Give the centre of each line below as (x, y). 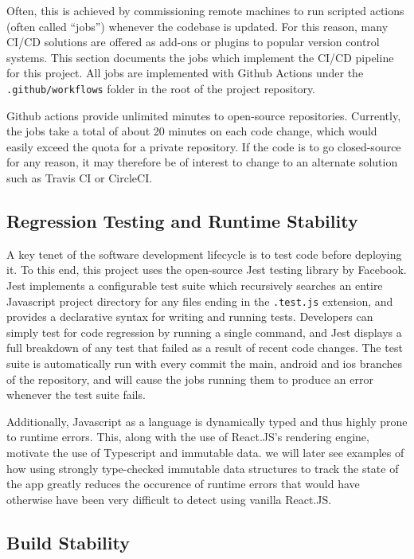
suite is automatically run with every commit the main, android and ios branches (205, 364)
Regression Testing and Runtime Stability (182, 220)
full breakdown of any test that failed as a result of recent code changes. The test (205, 348)
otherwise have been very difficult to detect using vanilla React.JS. (169, 499)
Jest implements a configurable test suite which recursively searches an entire (195, 285)
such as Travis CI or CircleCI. (80, 178)
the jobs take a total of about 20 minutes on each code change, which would (192, 131)
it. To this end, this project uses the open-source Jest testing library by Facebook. (207, 270)
